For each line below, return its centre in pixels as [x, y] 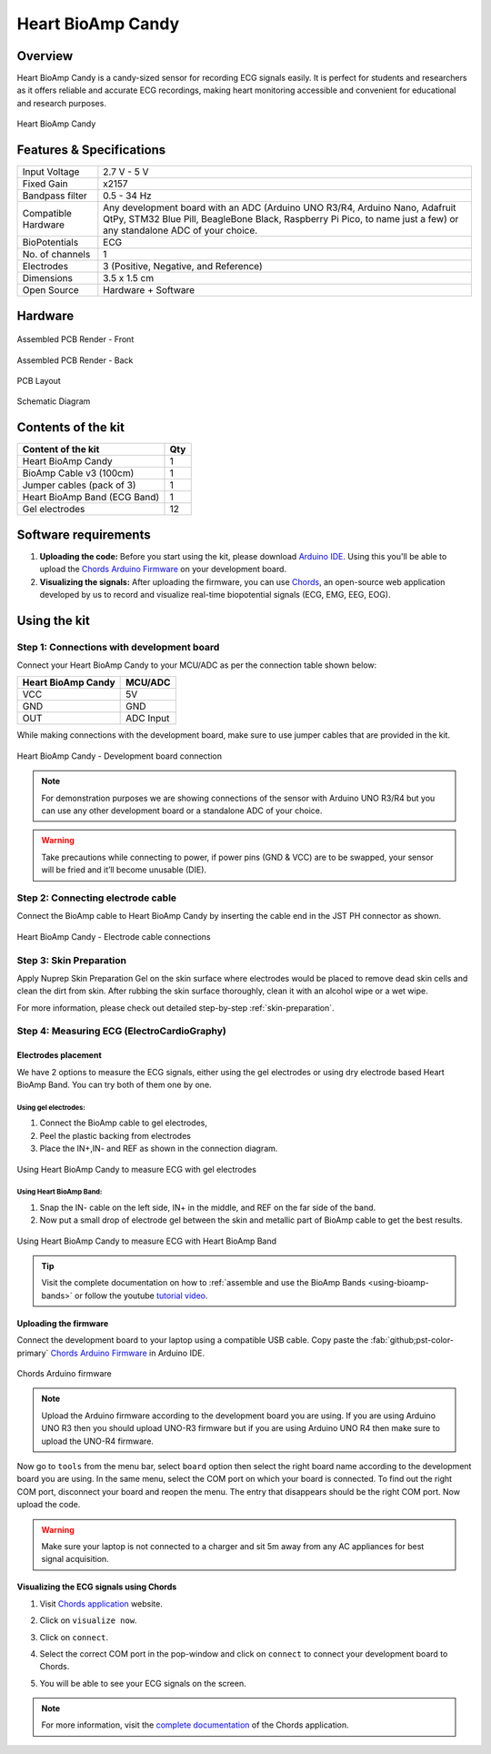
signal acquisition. [75, 1559]
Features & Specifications [91, 150]
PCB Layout [39, 380]
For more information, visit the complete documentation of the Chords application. [195, 1725]
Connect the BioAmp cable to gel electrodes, [124, 1123]
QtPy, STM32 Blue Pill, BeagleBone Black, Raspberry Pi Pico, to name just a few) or [281, 219]
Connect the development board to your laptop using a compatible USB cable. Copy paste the [193, 1340]
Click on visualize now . [88, 1620]
